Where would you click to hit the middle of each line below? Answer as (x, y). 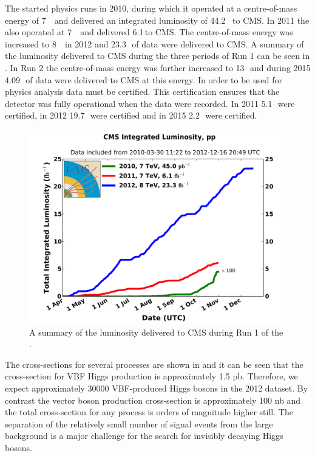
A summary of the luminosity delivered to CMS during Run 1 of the (156, 332)
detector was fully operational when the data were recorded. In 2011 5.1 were (150, 103)
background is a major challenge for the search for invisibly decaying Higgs (144, 436)
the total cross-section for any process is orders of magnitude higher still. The (149, 412)
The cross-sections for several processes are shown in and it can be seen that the (154, 364)
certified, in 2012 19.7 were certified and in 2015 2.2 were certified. (131, 115)
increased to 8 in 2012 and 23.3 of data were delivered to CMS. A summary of (154, 43)
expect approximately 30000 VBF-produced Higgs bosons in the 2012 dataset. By (157, 388)
